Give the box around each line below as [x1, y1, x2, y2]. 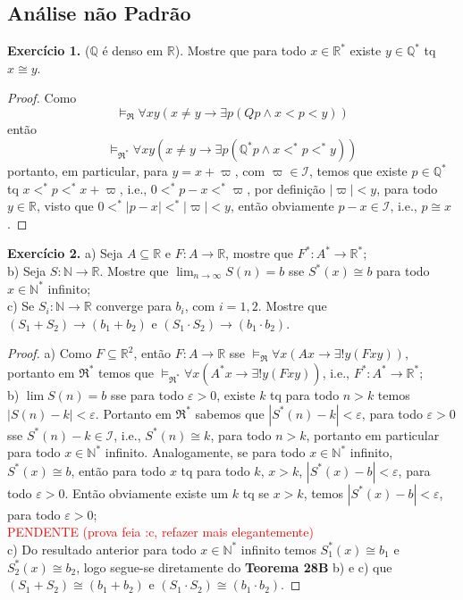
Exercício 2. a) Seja [7, 244, 123, 262]
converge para [96, 296, 172, 315]
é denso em [102, 41, 164, 60]
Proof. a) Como [7, 344, 92, 362]
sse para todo [110, 385, 184, 404]
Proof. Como [7, 88, 77, 107]
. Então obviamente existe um [64, 483, 229, 502]
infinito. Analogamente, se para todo [105, 443, 306, 462]
